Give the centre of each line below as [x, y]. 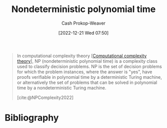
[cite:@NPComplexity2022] [45, 97]
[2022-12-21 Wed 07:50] [83, 33]
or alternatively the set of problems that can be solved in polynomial [87, 82]
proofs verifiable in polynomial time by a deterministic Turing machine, [89, 77]
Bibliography [32, 118]
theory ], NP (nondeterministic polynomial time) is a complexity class [87, 61]
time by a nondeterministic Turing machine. [61, 88]
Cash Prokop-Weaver [83, 23]
